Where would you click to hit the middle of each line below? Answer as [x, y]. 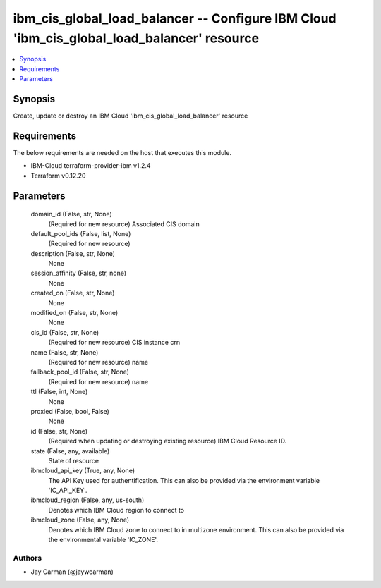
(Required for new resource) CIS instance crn [114, 343]
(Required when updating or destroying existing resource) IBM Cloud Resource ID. [168, 441]
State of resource [74, 460]
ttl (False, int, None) [59, 392]
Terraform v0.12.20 [58, 176]
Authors [28, 558]
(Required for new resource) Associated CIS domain [124, 224]
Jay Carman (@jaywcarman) [72, 572]
